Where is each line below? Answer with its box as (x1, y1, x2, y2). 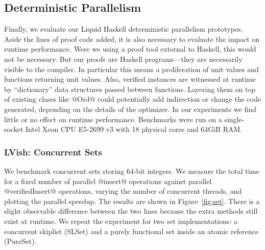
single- (224, 113, 245, 124)
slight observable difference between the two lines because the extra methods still (4, 206, 258, 216)
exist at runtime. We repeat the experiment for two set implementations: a (4, 215, 237, 226)
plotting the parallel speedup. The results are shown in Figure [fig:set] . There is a (4, 195, 260, 206)
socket (4, 124, 23, 134)
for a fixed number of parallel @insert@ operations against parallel (4, 175, 212, 186)
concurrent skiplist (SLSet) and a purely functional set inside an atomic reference (4, 225, 259, 236)
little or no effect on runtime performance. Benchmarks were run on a (4, 113, 222, 124)
